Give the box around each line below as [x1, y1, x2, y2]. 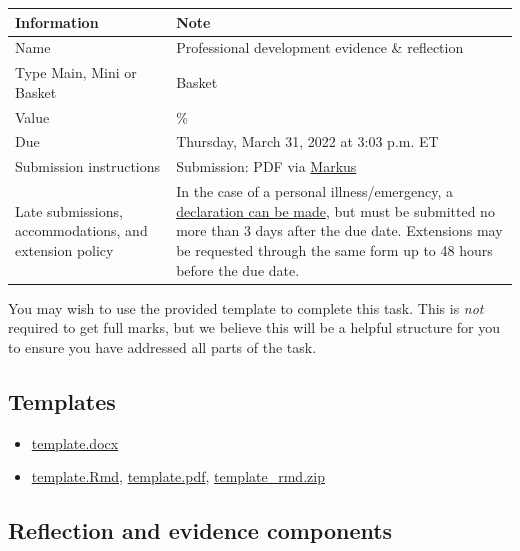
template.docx [31, 432, 119, 453]
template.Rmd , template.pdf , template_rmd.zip [31, 466, 325, 487]
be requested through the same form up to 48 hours [176, 239, 493, 260]
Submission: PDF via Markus [176, 156, 357, 177]
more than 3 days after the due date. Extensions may [176, 220, 503, 241]
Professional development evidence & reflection [176, 37, 464, 58]
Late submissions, [15, 200, 123, 221]
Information [15, 11, 99, 32]
